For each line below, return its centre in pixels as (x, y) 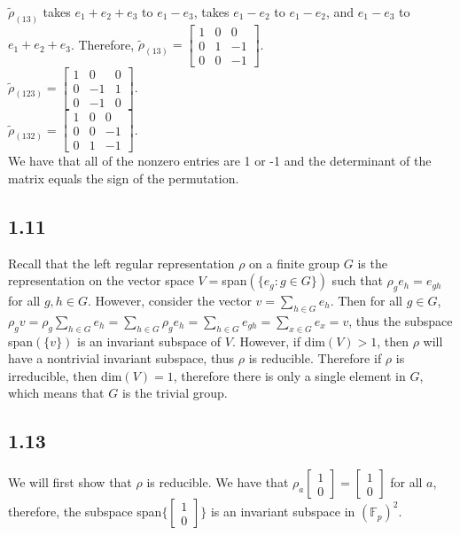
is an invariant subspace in (283, 512)
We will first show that (70, 482)
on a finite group (295, 263)
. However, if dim (278, 341)
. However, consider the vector (170, 300)
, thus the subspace (401, 320)
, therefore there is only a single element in (289, 375)
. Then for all (366, 300)
